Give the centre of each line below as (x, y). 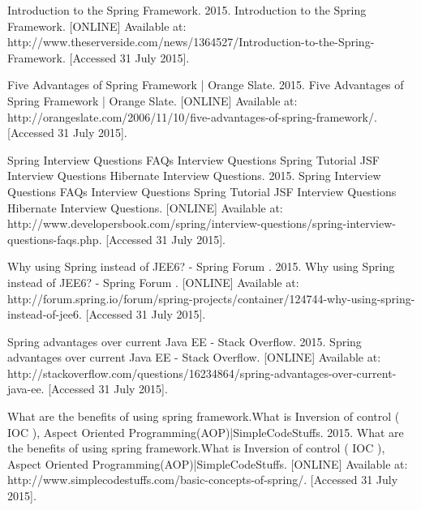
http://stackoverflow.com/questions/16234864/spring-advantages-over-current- (202, 373)
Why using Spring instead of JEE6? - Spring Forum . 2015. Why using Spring (201, 266)
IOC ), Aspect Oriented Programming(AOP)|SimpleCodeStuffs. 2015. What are (206, 432)
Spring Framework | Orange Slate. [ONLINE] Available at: (153, 100)
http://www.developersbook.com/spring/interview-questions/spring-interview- (202, 223)
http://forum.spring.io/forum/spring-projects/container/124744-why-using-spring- (211, 298)
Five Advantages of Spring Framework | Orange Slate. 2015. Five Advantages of (206, 85)
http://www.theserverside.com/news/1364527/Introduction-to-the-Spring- (191, 42)
